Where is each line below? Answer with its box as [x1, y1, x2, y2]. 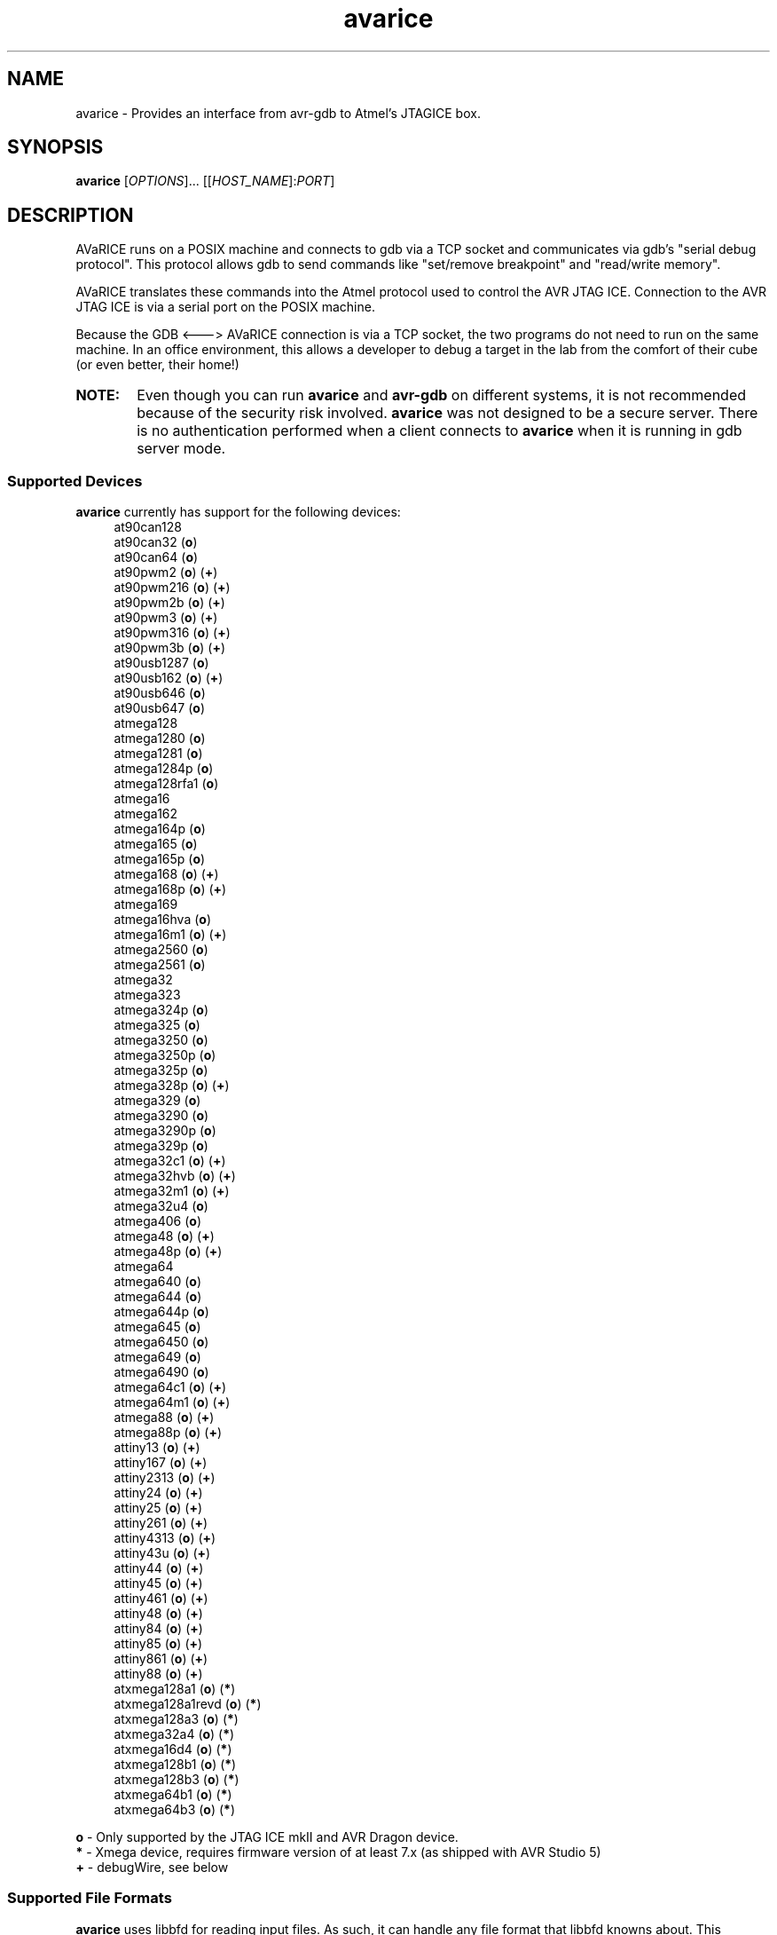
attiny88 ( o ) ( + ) [114, 1666, 203, 1682]
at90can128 [114, 519, 182, 535]
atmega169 [114, 896, 178, 912]
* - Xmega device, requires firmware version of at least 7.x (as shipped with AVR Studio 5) [75, 1844, 601, 1860]
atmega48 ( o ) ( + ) [114, 1228, 215, 1244]
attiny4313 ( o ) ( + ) [114, 1530, 216, 1546]
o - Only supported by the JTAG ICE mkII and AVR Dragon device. [75, 1829, 459, 1845]
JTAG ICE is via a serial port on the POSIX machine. [75, 299, 375, 315]
